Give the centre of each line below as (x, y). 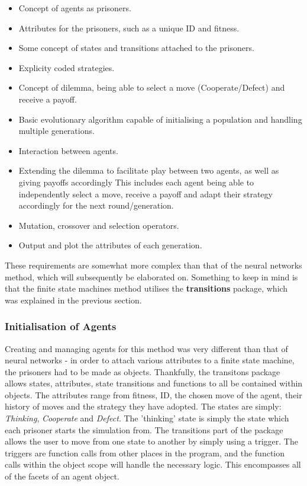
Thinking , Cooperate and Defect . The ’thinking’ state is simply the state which (147, 418)
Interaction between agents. (68, 150)
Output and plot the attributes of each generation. (110, 245)
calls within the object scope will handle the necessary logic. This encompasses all (153, 464)
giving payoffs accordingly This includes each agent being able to (136, 182)
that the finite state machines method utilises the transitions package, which (146, 288)
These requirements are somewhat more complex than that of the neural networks (153, 265)
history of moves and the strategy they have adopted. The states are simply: (143, 406)
